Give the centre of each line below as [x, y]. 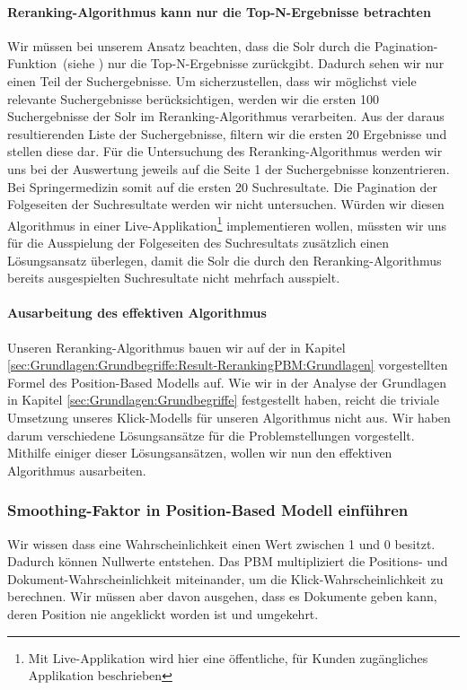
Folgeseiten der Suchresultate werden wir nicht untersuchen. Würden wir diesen [226, 204]
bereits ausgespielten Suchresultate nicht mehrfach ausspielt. [174, 278]
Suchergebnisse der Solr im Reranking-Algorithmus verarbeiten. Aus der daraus [226, 116]
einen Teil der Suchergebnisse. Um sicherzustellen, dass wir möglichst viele [212, 80]
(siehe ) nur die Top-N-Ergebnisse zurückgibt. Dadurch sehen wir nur [254, 63]
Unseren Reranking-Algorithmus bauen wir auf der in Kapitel [176, 347]
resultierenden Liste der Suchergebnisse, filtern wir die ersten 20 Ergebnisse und [227, 133]
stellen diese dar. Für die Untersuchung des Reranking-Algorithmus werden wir [225, 151]
